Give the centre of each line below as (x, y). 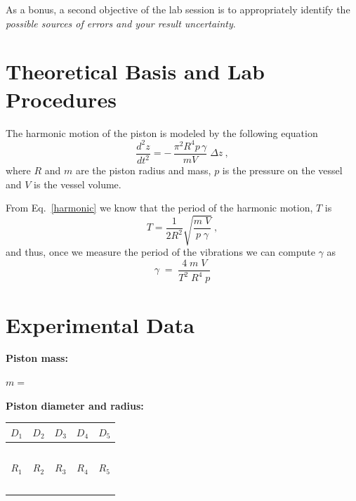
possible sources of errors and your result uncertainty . (121, 23)
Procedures (61, 99)
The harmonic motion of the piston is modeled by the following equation (162, 132)
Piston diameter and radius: (75, 405)
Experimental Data (100, 324)
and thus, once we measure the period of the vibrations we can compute (160, 252)
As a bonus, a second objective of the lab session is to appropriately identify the (178, 9)
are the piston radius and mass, (143, 170)
